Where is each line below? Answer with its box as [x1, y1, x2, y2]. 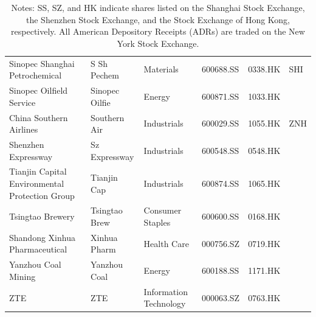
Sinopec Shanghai [9, 57, 75, 69]
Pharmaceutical [9, 243, 67, 256]
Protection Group [9, 189, 75, 201]
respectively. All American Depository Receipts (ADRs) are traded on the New [11, 25, 305, 38]
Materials [143, 63, 179, 75]
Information [143, 285, 188, 298]
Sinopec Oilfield [9, 84, 68, 97]
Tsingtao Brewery [9, 210, 75, 223]
